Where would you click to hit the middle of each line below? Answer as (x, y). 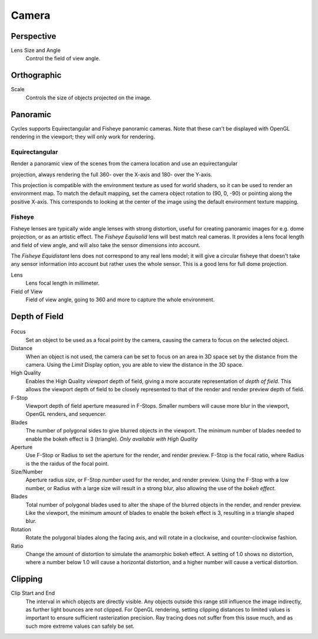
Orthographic (36, 76)
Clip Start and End (33, 593)
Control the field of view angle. (63, 58)
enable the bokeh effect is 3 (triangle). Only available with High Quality (112, 439)
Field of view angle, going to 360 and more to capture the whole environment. (120, 299)
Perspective (34, 36)
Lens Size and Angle (36, 51)
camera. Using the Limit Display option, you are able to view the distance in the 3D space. (135, 364)
